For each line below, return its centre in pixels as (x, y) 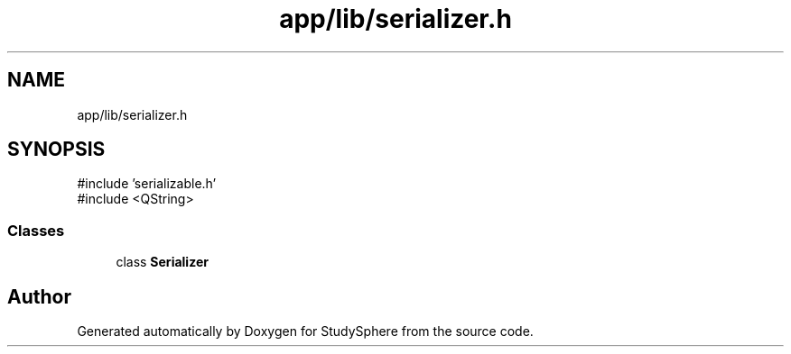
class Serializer (162, 262)
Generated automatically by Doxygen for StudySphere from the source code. (305, 331)
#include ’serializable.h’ (147, 184)
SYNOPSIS (56, 150)
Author (39, 296)
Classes (36, 230)
